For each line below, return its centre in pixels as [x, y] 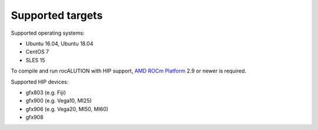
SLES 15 [35, 60]
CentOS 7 [37, 52]
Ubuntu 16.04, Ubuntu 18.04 [59, 44]
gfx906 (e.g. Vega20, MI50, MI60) [67, 109]
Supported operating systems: [48, 33]
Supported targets [57, 15]
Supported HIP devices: [40, 82]
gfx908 [34, 117]
